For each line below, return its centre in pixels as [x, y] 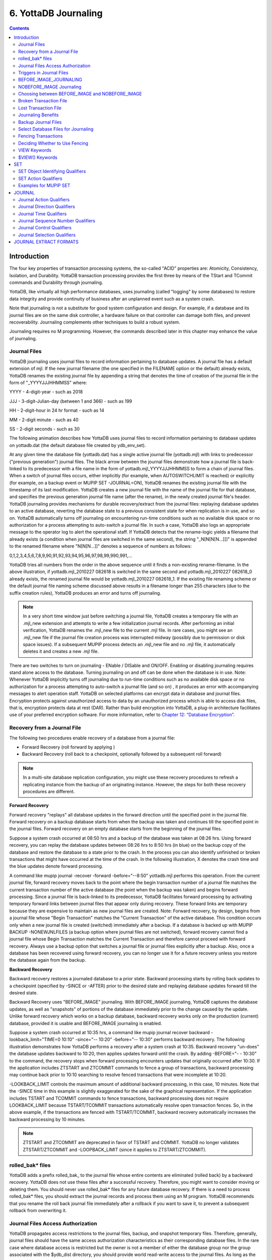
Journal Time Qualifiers [43, 214]
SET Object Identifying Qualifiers [52, 171]
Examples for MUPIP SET [44, 185]
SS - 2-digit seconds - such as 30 [45, 429]
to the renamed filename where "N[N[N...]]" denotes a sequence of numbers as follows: [100, 546]
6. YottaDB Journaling [56, 13]
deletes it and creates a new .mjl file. [61, 651]
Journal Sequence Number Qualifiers [57, 221]
